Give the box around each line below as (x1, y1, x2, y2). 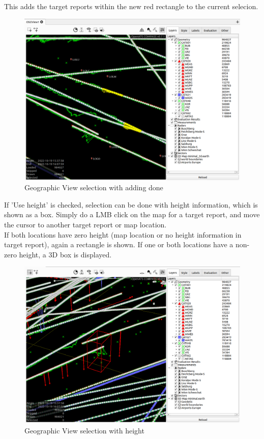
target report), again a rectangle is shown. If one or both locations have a (4, 239, 233, 250)
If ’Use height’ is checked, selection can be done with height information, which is (4, 199, 258, 210)
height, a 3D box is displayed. (19, 249, 112, 259)
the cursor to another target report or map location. (4, 219, 167, 229)
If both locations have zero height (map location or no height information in (4, 229, 242, 240)
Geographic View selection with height (24, 425, 144, 435)
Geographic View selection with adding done (24, 182, 163, 193)
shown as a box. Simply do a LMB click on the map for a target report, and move (4, 209, 260, 220)
